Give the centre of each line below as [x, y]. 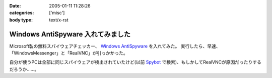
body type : [21, 19]
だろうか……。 [24, 69]
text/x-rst [59, 19]
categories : [22, 13]
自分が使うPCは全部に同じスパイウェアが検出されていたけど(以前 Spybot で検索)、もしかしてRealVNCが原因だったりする [135, 62]
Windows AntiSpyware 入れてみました [70, 34]
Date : [15, 6]
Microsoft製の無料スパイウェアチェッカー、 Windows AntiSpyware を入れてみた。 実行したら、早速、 [115, 46]
